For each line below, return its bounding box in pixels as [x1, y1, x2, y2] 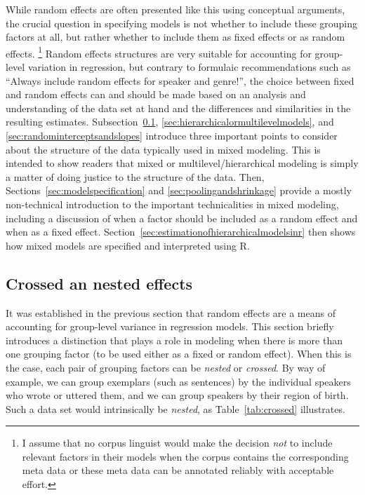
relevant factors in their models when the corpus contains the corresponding [22, 449, 349, 463]
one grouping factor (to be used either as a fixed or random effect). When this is [6, 346, 352, 361]
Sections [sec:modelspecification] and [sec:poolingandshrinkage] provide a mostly [6, 183, 352, 198]
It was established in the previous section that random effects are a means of [6, 305, 336, 320]
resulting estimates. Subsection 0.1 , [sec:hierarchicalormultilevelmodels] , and [6, 114, 334, 129]
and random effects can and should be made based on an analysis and [6, 87, 306, 102]
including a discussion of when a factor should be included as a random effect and [6, 210, 358, 225]
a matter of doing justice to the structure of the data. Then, [6, 169, 265, 184]
